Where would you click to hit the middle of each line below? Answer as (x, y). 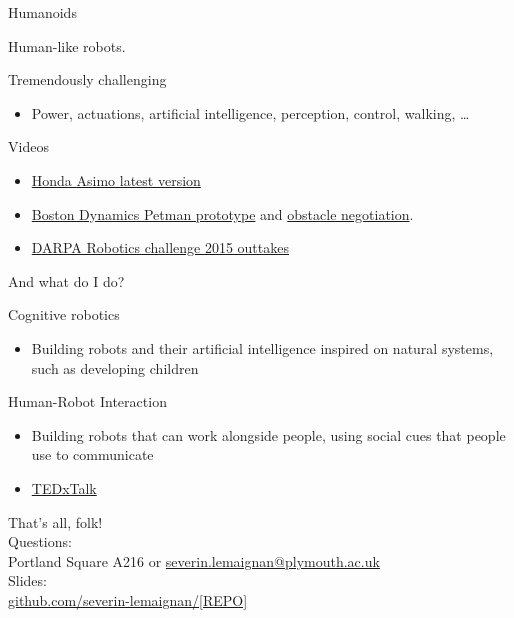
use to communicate (92, 454)
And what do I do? (66, 280)
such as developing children (115, 367)
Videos (28, 146)
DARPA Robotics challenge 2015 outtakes (160, 247)
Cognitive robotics (64, 314)
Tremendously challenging (87, 79)
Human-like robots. (67, 45)
